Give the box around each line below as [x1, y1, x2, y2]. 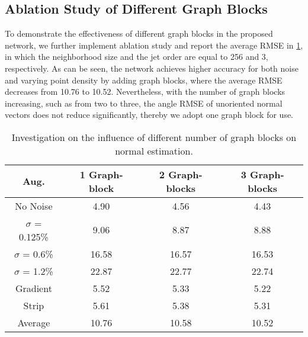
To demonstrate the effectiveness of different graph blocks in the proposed [5, 27, 273, 40]
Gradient [15, 281, 52, 295]
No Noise [15, 198, 53, 213]
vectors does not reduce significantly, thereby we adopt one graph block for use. [5, 108, 294, 121]
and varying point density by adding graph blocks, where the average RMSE [5, 73, 283, 86]
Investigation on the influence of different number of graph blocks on [11, 130, 297, 144]
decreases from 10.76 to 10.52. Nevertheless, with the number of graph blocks [5, 85, 285, 98]
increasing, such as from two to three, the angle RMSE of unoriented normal [5, 97, 283, 109]
